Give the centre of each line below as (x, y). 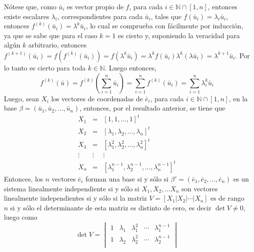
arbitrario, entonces (57, 45)
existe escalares (27, 16)
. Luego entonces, (131, 67)
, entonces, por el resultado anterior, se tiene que (152, 108)
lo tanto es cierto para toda (45, 67)
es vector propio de (95, 6)
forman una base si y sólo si (127, 178)
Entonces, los (24, 178)
